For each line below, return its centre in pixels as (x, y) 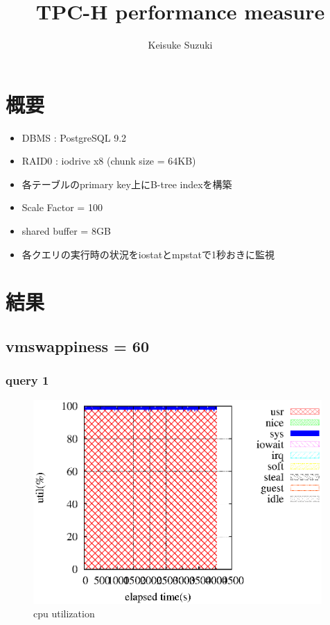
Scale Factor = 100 (62, 207)
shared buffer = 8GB (66, 231)
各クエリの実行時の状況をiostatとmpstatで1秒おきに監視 (148, 254)
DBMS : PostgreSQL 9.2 (74, 137)
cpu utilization (64, 614)
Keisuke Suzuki (180, 45)
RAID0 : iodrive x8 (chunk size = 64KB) (109, 161)
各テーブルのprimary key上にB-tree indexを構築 (127, 184)
